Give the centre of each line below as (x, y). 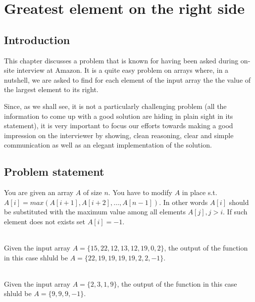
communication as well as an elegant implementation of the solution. (108, 145)
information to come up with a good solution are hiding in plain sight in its (119, 116)
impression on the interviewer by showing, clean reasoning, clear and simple (119, 135)
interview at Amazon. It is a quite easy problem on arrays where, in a (123, 70)
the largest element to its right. (51, 89)
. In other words (183, 202)
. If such (235, 212)
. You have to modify (140, 192)
